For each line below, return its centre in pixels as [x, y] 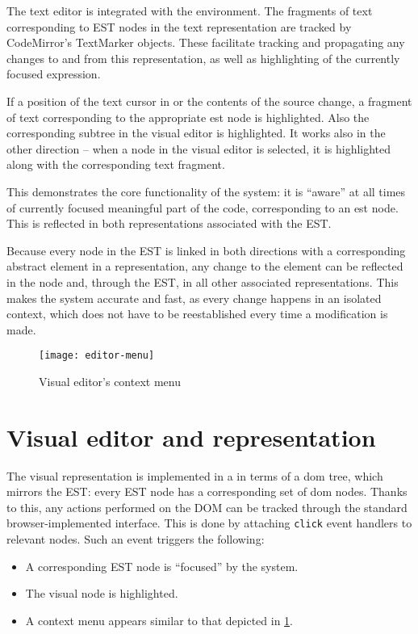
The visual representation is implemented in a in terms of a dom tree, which [195, 475]
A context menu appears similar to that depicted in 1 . [159, 620]
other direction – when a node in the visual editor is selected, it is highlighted [199, 148]
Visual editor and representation [191, 437]
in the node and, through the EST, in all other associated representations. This [203, 281]
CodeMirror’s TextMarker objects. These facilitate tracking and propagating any [206, 42]
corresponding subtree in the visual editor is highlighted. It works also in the [196, 133]
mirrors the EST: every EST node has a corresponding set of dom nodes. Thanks [207, 491]
